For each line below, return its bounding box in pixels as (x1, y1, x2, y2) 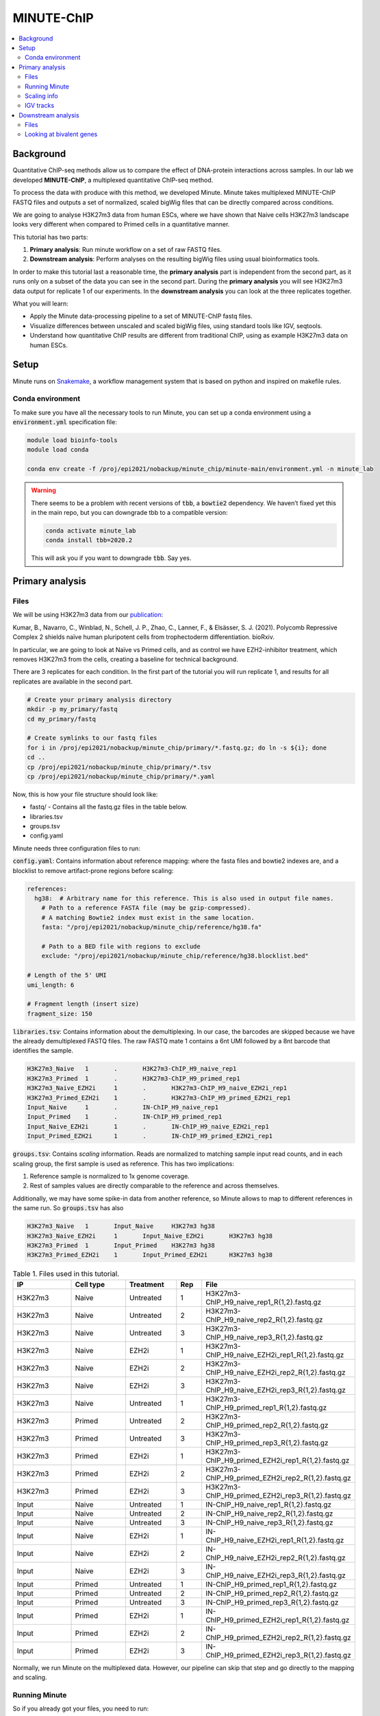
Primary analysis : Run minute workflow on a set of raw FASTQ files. (29, 246, 222, 254)
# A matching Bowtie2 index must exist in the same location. (41, 914, 255, 921)
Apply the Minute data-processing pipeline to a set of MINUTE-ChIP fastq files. (29, 312, 253, 321)
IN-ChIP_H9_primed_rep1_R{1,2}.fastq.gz (205, 1579, 337, 1589)
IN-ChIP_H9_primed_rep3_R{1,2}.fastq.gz (205, 1597, 339, 1607)
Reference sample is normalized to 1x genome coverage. (29, 1172, 190, 1180)
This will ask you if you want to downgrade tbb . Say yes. (31, 554, 192, 562)
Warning (31, 486, 56, 494)
